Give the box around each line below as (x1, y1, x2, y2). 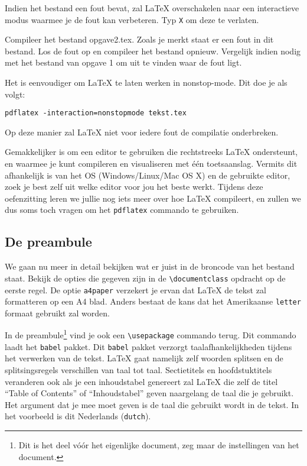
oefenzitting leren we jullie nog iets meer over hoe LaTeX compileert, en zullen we (5, 192, 301, 204)
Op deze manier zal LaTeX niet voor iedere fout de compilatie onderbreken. (5, 125, 279, 138)
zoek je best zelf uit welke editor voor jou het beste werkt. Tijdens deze (5, 180, 263, 193)
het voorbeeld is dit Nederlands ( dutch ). (5, 410, 151, 422)
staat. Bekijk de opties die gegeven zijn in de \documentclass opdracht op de (5, 271, 286, 284)
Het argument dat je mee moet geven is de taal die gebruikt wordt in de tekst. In (5, 398, 299, 410)
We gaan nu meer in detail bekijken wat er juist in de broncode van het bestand (5, 260, 295, 273)
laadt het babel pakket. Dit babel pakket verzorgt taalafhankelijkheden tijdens (5, 340, 292, 352)
